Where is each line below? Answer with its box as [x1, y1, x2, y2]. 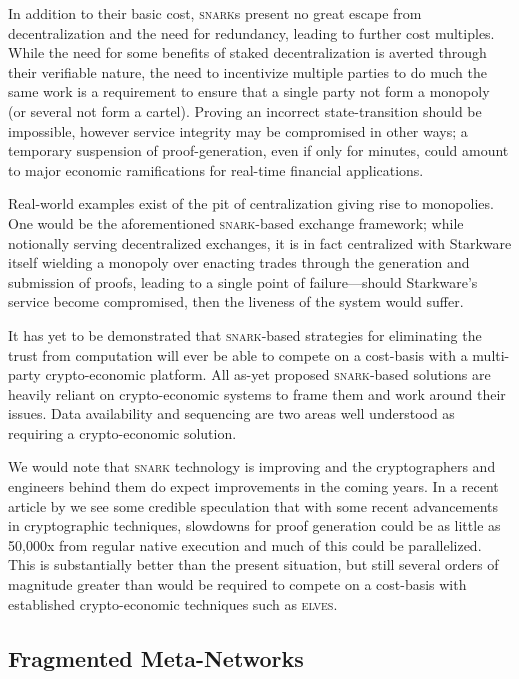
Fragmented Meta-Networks [8, 642, 304, 673]
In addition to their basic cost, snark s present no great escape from [8, 3, 422, 23]
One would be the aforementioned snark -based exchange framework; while [8, 212, 464, 233]
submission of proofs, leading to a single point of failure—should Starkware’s [8, 271, 478, 292]
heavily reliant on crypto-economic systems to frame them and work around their [8, 383, 506, 404]
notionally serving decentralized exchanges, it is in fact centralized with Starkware [8, 232, 512, 253]
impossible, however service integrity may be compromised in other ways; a [8, 120, 468, 141]
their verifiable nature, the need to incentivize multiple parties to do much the [8, 61, 487, 82]
